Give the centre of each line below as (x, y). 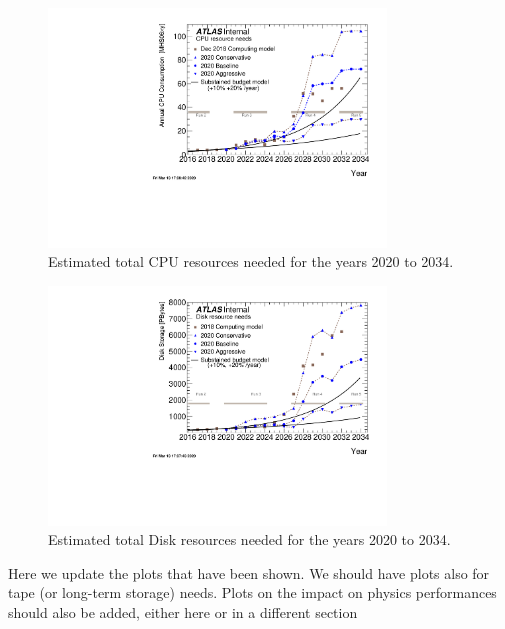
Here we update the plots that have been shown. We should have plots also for (249, 572)
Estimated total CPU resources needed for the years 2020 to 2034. (251, 261)
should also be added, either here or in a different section (183, 612)
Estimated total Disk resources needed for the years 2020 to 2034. (249, 539)
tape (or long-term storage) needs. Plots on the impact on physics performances (252, 592)
